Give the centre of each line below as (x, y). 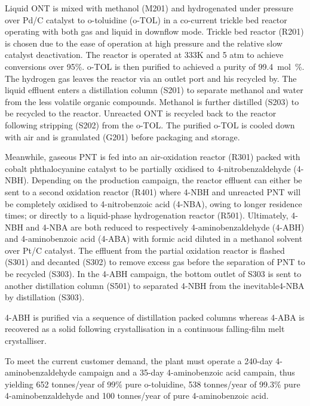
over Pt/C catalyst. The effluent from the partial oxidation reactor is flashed (145, 250)
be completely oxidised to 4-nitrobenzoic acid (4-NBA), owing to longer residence (154, 203)
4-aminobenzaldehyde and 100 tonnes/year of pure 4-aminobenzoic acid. (137, 396)
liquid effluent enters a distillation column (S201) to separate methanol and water (154, 90)
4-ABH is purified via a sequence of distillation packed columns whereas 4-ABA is (155, 317)
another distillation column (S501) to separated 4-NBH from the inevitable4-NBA (155, 285)
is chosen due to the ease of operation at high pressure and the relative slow (144, 43)
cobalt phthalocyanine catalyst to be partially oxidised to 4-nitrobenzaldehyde (148, 168)
